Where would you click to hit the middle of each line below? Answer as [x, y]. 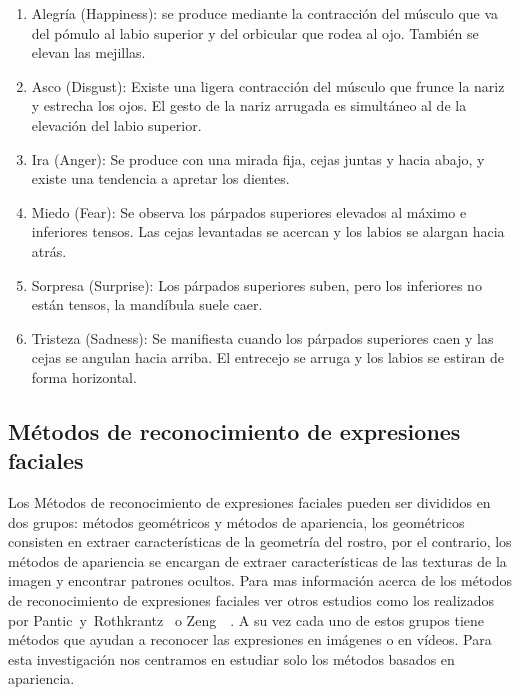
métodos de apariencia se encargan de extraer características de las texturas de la [257, 560]
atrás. [49, 250]
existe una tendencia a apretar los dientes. [160, 178]
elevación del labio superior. [116, 124]
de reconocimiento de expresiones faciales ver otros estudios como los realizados [251, 600]
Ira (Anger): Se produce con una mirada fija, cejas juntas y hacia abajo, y [258, 158]
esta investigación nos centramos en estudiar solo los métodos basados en [231, 658]
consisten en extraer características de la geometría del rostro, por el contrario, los [260, 541]
